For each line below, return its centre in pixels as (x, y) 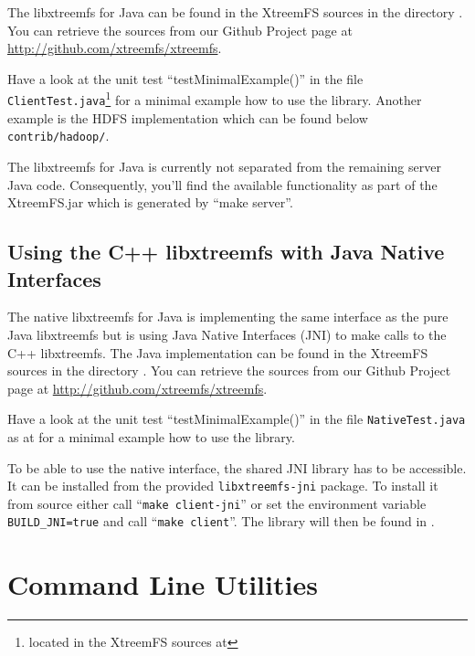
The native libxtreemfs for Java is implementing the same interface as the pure (228, 317)
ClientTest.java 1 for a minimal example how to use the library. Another (215, 99)
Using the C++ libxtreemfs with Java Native (226, 252)
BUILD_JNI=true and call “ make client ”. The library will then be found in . (221, 521)
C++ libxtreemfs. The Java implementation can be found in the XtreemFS (218, 352)
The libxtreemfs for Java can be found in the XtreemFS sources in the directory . (235, 12)
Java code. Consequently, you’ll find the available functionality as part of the (222, 184)
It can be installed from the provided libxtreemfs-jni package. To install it (223, 486)
